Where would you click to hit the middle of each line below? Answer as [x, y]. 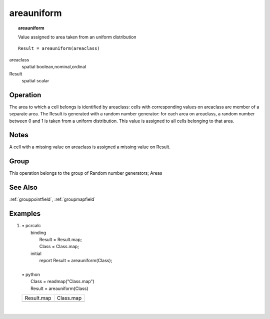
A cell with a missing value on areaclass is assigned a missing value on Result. [90, 147]
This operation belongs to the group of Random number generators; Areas [86, 173]
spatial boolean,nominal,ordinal [54, 67]
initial [36, 253]
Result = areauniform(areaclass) [59, 48]
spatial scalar [35, 80]
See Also [23, 187]
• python [31, 274]
